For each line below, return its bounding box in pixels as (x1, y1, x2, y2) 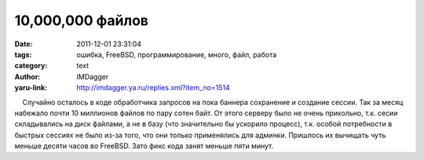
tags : (14, 49, 32, 59)
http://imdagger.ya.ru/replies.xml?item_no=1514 (76, 83, 231, 93)
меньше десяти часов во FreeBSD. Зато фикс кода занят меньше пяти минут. (14, 141, 274, 151)
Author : (14, 71, 41, 82)
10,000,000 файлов (14, 12, 149, 29)
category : (14, 61, 48, 71)
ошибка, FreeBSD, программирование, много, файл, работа (76, 49, 277, 59)
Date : (14, 39, 33, 49)
